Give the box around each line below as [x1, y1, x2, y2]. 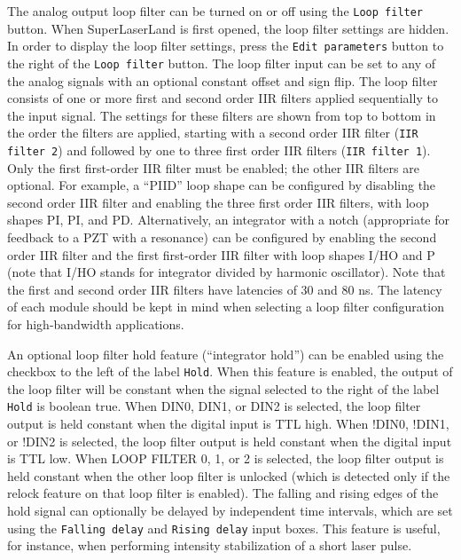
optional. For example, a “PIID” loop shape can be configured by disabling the [7, 176, 436, 194]
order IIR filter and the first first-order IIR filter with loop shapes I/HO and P [7, 245, 435, 264]
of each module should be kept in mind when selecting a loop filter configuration [7, 297, 444, 316]
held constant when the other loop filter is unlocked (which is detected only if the [7, 466, 450, 485]
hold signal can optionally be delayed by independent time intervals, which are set [7, 501, 453, 520]
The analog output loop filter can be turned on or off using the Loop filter [7, 2, 424, 20]
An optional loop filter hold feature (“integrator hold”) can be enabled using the [7, 344, 444, 363]
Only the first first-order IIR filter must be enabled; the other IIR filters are [7, 158, 419, 177]
